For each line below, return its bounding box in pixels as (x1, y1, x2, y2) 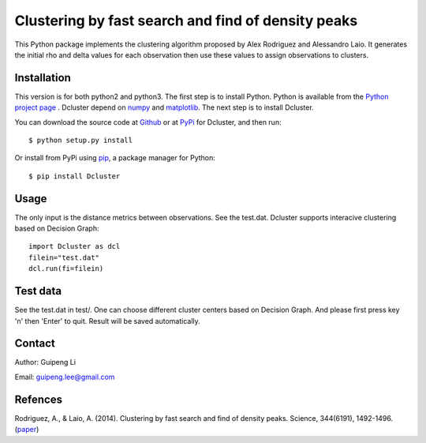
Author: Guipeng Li (14, 358, 77, 367)
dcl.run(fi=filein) (28, 265, 104, 273)
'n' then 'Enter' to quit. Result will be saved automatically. (14, 316, 200, 325)
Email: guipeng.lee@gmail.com (14, 372, 115, 381)
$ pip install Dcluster (28, 171, 121, 181)
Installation (14, 71, 71, 84)
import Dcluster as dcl (28, 242, 121, 251)
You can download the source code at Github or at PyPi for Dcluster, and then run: (14, 117, 282, 126)
